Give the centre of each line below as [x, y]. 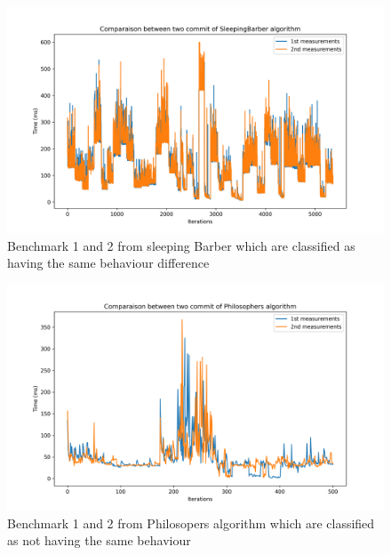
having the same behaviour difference [108, 263]
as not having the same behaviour [99, 540]
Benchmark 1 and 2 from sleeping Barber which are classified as [181, 245]
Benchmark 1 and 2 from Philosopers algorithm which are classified [191, 523]
